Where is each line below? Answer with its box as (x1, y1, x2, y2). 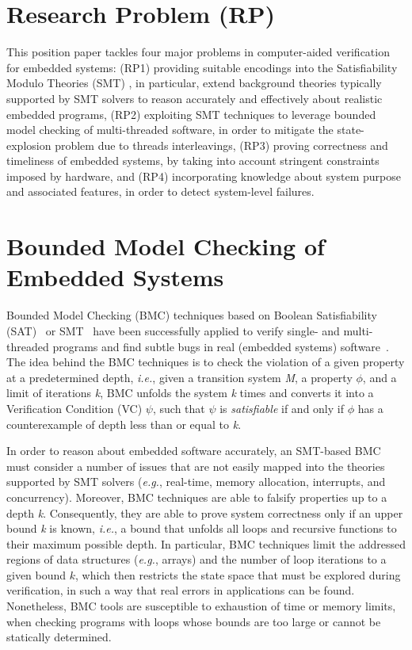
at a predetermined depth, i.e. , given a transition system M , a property (6, 369, 353, 385)
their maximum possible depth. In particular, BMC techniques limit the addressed (6, 535, 406, 552)
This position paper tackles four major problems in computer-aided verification (6, 44, 390, 60)
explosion (6, 136, 51, 153)
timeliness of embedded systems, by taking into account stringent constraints (6, 152, 380, 169)
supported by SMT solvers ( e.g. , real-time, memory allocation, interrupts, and (6, 473, 386, 490)
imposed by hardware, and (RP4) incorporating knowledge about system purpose (6, 167, 401, 184)
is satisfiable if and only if (219, 400, 344, 416)
